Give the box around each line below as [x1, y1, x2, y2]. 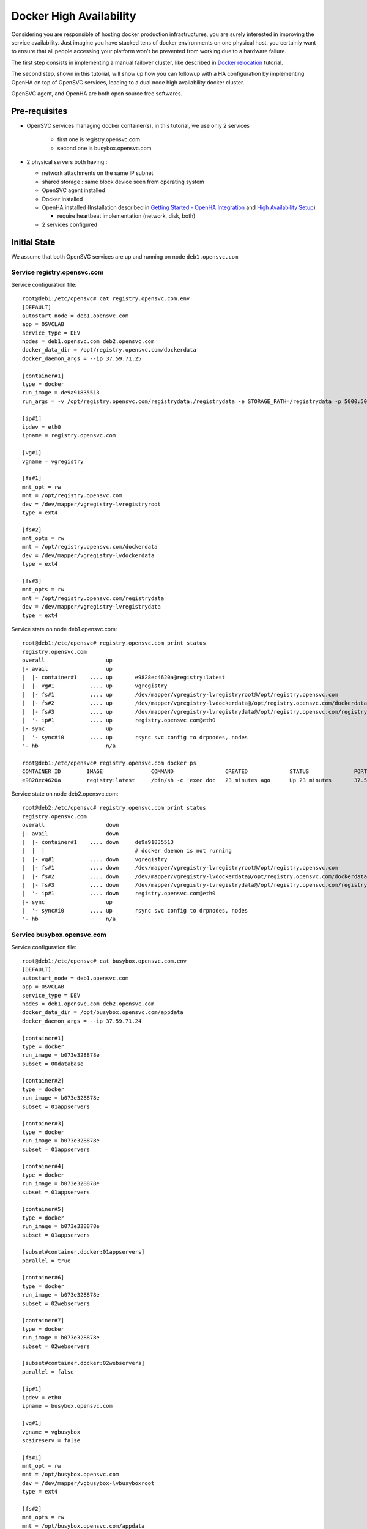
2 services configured [42, 221, 98, 228]
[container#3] [22, 1120, 64, 1127]
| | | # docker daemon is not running [22, 847, 232, 854]
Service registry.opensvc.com [11, 268, 104, 276]
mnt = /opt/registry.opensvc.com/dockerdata [22, 543, 158, 550]
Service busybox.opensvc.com [11, 930, 107, 939]
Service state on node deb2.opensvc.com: [11, 790, 119, 798]
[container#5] [22, 1205, 64, 1213]
